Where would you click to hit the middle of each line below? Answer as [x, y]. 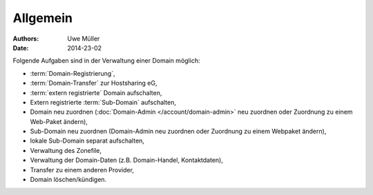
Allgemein [42, 18]
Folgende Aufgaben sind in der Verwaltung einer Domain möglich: [106, 61]
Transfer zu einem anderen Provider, [82, 170]
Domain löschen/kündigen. [68, 180]
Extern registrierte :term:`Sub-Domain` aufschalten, [103, 102]
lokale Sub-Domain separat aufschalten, [87, 141]
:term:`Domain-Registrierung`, [73, 73]
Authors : [26, 39]
